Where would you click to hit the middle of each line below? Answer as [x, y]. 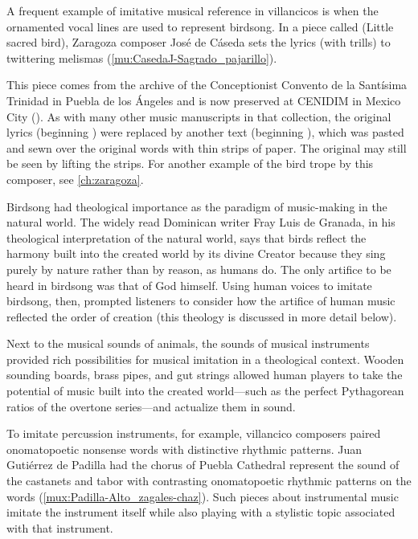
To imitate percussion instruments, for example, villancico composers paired [194, 433]
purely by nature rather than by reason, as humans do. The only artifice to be [199, 269]
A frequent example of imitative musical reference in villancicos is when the [193, 10]
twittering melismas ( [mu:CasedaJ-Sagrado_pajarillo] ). [142, 57]
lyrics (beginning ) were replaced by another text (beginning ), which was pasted [205, 132]
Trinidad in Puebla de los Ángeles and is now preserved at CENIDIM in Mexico [204, 100]
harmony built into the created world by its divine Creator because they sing [196, 253]
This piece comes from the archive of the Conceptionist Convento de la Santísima [207, 85]
